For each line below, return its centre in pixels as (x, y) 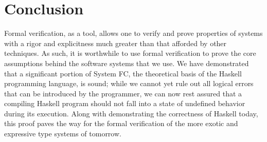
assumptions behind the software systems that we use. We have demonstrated (127, 63)
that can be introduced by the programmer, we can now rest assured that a (123, 93)
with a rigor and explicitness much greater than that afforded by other (115, 43)
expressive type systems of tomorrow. (63, 134)
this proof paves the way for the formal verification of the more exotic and (121, 123)
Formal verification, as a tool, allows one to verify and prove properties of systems (133, 33)
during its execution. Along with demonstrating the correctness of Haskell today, (131, 113)
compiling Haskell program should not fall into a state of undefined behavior (125, 103)
